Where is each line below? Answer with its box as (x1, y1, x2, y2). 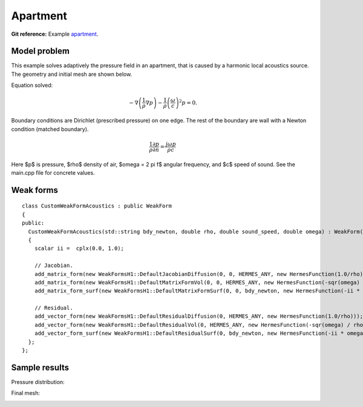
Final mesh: (11, 389, 41, 397)
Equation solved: (11, 82, 53, 89)
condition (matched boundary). (11, 125, 89, 133)
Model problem (11, 46, 70, 56)
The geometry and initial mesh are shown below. (11, 70, 132, 78)
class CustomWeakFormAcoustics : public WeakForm (22, 203, 172, 209)
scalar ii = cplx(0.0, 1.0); (34, 245, 124, 252)
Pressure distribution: (11, 378, 65, 385)
